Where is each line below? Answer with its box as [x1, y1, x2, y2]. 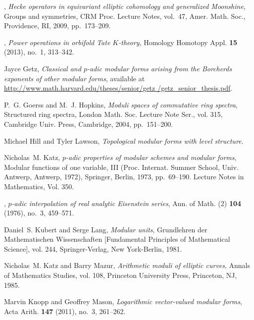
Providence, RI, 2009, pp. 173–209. [4, 20, 111, 31]
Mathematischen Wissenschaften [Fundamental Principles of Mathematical [4, 234, 230, 244]
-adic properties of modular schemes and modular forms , [65, 152, 237, 162]
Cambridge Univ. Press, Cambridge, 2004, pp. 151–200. [4, 118, 173, 129]
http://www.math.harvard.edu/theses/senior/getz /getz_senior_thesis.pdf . [4, 83, 233, 93]
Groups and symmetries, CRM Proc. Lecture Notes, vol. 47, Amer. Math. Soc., [4, 10, 246, 21]
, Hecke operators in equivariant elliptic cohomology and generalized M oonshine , [4, 1, 246, 11]
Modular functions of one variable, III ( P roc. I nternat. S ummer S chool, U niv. [4, 161, 239, 172]
